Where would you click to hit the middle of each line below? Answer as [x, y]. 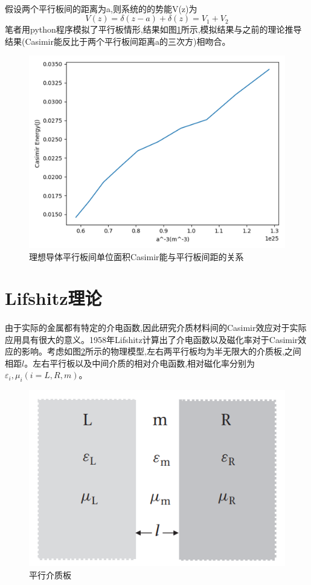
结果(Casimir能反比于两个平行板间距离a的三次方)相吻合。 [118, 41]
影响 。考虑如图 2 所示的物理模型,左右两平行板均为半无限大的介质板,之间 [161, 351]
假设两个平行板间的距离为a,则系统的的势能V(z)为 [101, 8]
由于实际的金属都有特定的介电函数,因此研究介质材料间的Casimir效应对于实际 [156, 328]
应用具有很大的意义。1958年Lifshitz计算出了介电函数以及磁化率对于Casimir [152, 339]
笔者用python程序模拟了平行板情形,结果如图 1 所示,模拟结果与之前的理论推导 [153, 29]
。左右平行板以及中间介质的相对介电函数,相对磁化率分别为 [140, 363]
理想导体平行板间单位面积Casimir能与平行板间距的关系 [136, 256]
